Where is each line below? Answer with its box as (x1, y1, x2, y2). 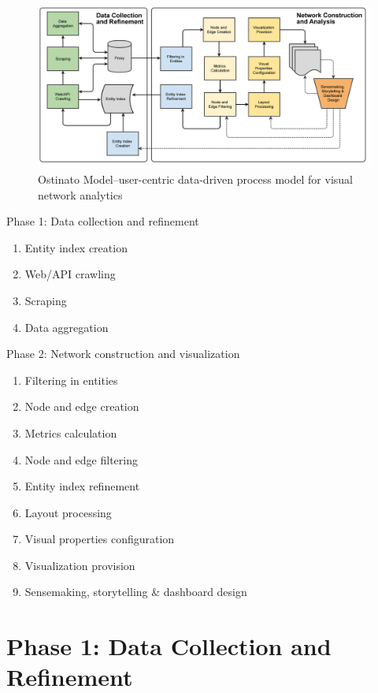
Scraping (24, 292, 67, 308)
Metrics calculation (24, 424, 117, 441)
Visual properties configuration (24, 531, 175, 547)
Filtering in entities (24, 371, 118, 388)
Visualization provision (24, 557, 135, 573)
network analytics (38, 186, 123, 203)
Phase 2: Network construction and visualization (6, 345, 240, 362)
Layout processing (24, 504, 112, 520)
